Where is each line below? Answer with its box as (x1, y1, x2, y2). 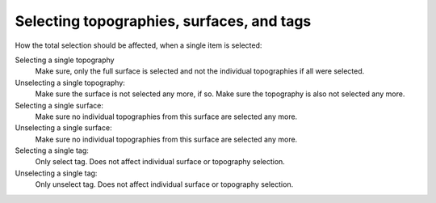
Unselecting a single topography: (15, 78, 125, 87)
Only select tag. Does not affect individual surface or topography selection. (35, 157, 286, 167)
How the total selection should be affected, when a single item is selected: (15, 40, 262, 50)
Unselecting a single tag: (15, 168, 98, 178)
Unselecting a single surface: (15, 123, 112, 133)
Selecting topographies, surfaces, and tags (15, 12, 312, 30)
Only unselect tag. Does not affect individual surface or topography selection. (35, 180, 294, 189)
